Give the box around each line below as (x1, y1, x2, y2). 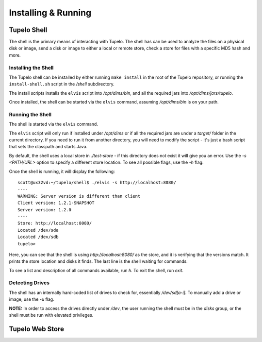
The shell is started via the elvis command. (9, 121, 98, 127)
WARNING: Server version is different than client (17, 193, 141, 199)
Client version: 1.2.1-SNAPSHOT (17, 200, 95, 206)
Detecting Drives (9, 279, 49, 286)
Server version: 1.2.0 (17, 207, 72, 212)
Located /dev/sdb (17, 234, 59, 240)
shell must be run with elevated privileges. (9, 312, 94, 318)
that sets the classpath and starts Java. (9, 144, 88, 150)
